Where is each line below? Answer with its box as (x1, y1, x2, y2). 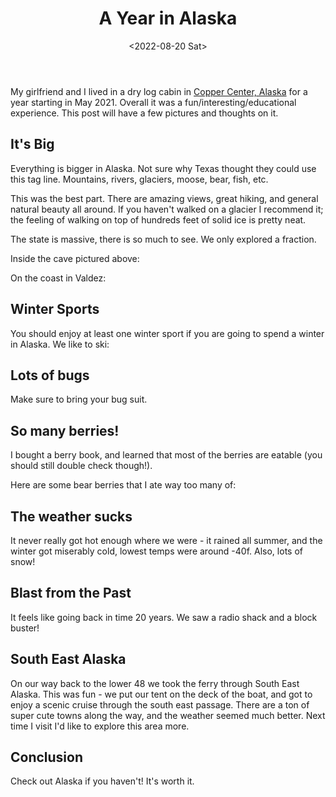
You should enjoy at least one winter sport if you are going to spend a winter (10, 327, 325, 339)
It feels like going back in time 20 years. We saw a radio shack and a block (10, 611, 318, 623)
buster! (10, 622, 40, 634)
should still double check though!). (10, 460, 153, 472)
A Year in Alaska (98, 7, 238, 30)
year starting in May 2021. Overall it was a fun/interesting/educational (10, 96, 297, 108)
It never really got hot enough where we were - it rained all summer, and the (10, 535, 323, 546)
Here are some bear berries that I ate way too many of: (10, 479, 237, 491)
